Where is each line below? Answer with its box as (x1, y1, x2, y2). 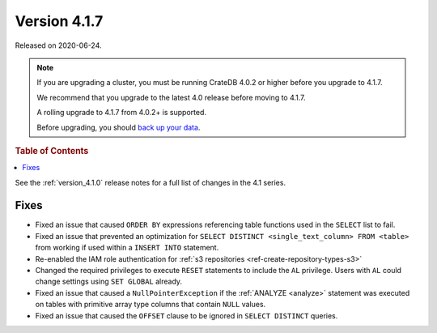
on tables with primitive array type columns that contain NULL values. (35, 300, 266, 310)
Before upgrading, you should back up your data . (36, 122, 201, 132)
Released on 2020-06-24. (15, 41, 102, 50)
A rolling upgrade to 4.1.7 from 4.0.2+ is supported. (36, 108, 206, 117)
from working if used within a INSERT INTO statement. (35, 243, 219, 253)
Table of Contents (15, 145, 89, 156)
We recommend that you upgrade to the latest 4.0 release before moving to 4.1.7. (36, 92, 307, 102)
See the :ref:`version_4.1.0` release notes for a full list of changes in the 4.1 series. (15, 177, 286, 187)
